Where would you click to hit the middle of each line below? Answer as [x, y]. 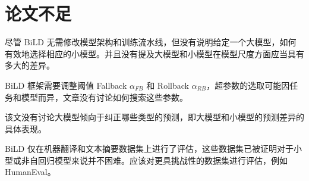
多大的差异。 [30, 65]
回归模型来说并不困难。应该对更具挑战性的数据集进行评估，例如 [163, 160]
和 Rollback [168, 85]
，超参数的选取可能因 [248, 85]
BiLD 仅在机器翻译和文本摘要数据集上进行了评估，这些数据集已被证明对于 [149, 149]
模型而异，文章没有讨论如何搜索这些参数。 [104, 97]
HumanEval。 [30, 172]
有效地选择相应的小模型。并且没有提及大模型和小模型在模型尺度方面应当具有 [154, 53]
